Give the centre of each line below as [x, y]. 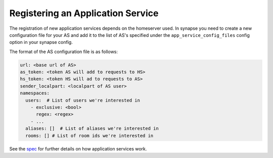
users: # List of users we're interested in [83, 100]
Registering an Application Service [84, 13]
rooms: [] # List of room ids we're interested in [89, 136]
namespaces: [35, 93]
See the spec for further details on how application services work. [78, 148]
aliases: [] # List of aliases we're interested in [92, 128]
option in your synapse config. [41, 42]
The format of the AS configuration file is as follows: [64, 51]
